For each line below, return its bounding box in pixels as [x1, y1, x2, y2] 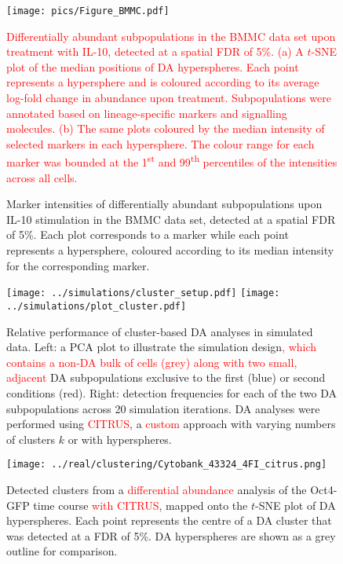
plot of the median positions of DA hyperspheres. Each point [6, 58, 299, 75]
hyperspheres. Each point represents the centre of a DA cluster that [6, 512, 332, 529]
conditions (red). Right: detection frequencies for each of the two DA [6, 384, 338, 401]
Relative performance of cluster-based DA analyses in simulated [6, 323, 313, 339]
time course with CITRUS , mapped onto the [33, 496, 248, 513]
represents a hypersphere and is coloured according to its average [6, 74, 319, 90]
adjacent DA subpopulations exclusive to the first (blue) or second [6, 369, 326, 386]
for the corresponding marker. [6, 257, 150, 273]
